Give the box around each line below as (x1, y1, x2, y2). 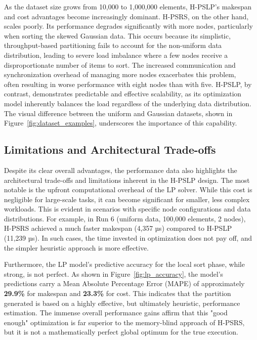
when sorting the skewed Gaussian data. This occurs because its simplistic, (4, 30, 231, 41)
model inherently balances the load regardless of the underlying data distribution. (4, 98, 252, 108)
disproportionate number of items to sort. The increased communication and (4, 59, 236, 70)
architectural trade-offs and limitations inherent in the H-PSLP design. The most (4, 174, 250, 185)
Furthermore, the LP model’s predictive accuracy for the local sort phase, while (4, 259, 245, 269)
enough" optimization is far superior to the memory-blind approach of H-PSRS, (4, 317, 245, 327)
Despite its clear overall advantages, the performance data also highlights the (4, 165, 237, 175)
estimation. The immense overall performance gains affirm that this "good (4, 307, 228, 318)
